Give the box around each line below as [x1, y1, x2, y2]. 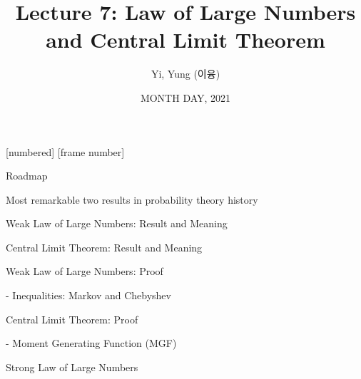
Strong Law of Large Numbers [6, 359, 138, 374]
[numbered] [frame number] [6, 144, 125, 159]
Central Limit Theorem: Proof [6, 311, 138, 326]
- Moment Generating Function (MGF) [6, 336, 177, 351]
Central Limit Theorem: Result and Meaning [6, 239, 203, 254]
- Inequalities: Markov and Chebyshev [6, 288, 171, 303]
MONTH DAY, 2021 [140, 90, 231, 105]
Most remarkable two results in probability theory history [6, 192, 258, 207]
